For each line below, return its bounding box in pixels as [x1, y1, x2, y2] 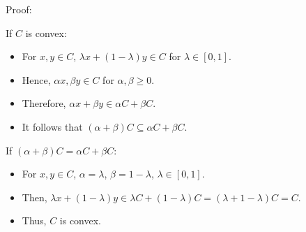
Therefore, [22, 96, 66, 110]
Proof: [6, 2, 32, 16]
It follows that [22, 119, 83, 133]
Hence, [22, 72, 51, 87]
